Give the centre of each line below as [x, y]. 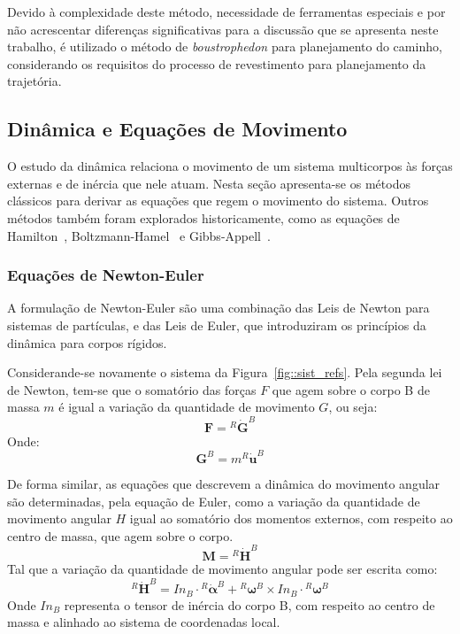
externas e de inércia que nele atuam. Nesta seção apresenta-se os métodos [209, 183]
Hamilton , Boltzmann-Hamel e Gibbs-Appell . [139, 235]
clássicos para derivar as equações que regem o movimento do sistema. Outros [218, 201]
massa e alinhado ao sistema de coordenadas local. [144, 622]
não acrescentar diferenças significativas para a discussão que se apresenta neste [223, 29]
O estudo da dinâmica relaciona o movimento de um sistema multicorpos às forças [230, 166]
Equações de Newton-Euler [106, 275]
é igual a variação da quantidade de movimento [187, 407]
